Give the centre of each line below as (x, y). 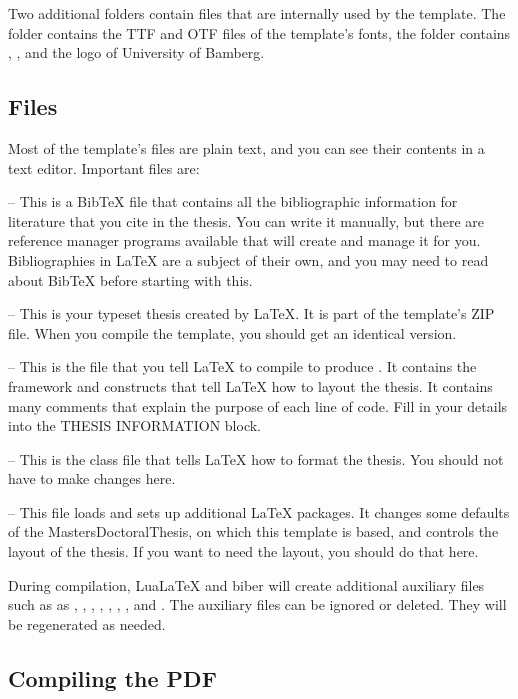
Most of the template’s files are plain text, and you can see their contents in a (246, 147)
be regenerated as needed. (87, 623)
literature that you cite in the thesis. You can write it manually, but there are (246, 220)
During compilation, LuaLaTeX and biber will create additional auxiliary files (246, 584)
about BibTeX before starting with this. (130, 279)
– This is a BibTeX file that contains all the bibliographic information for (233, 201)
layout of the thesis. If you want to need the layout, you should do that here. (243, 551)
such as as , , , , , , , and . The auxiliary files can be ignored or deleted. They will (257, 604)
